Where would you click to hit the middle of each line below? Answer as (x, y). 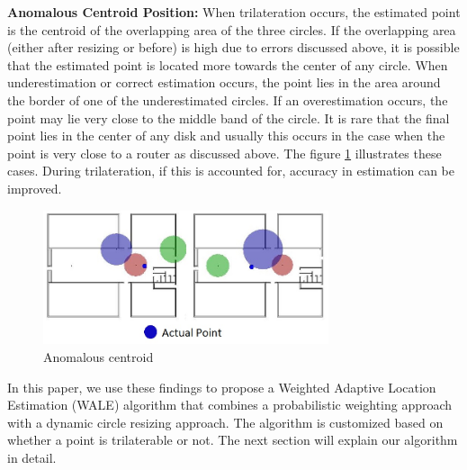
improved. (35, 188)
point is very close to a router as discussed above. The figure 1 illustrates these (225, 153)
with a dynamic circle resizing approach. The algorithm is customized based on (225, 422)
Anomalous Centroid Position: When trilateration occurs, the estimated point (234, 12)
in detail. (32, 457)
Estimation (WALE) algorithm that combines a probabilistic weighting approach (230, 405)
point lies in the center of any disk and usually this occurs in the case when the (226, 136)
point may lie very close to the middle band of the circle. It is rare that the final (229, 117)
